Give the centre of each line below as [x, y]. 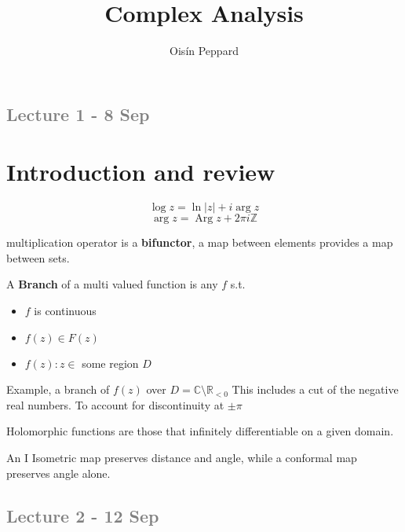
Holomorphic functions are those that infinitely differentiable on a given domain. [200, 431]
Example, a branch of [58, 389]
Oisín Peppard [204, 51]
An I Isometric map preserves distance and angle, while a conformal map [182, 457]
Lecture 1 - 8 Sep [78, 114]
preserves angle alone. [58, 473]
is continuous [65, 311]
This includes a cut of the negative [315, 389]
